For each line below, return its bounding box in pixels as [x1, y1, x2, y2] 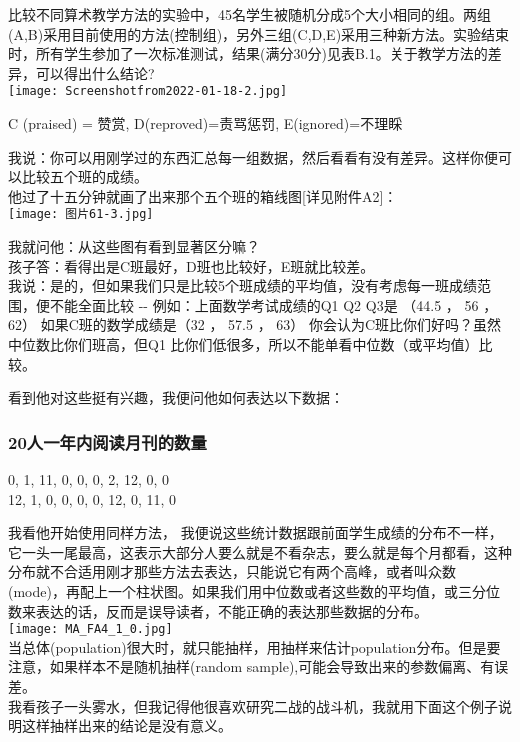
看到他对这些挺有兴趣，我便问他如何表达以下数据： [8, 387, 344, 408]
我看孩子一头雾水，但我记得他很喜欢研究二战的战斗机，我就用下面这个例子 [8, 695, 498, 716]
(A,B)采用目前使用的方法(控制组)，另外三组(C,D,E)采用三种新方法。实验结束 [8, 23, 510, 44]
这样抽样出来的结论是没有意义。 [21, 715, 232, 736]
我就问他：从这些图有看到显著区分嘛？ [8, 236, 260, 257]
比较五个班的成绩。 [21, 166, 148, 187]
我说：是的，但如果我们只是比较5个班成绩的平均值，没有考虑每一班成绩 [8, 275, 477, 296]
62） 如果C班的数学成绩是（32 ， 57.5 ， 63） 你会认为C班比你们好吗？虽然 [8, 314, 502, 335]
